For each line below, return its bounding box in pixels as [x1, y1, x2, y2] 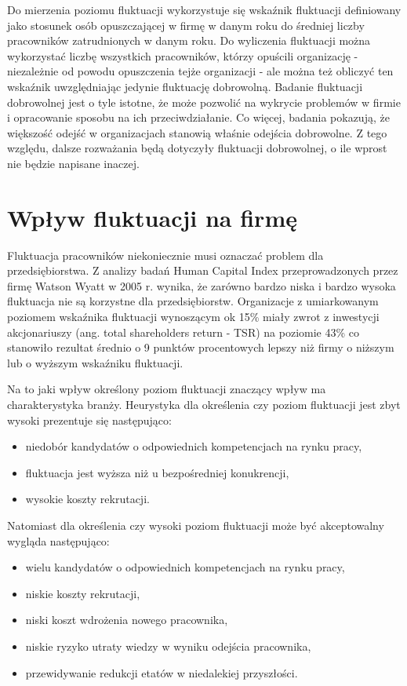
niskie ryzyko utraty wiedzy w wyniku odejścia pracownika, [25, 637, 311, 654]
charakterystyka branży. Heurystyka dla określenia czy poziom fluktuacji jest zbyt [7, 396, 401, 412]
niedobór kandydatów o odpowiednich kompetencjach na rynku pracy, [25, 438, 362, 454]
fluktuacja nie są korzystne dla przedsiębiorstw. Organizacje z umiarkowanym [7, 293, 379, 309]
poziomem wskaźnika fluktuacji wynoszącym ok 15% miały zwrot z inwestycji [7, 308, 380, 325]
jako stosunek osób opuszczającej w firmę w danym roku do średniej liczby [7, 16, 365, 33]
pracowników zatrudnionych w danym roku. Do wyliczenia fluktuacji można [7, 32, 371, 49]
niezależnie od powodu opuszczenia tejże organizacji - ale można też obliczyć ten [7, 63, 394, 79]
